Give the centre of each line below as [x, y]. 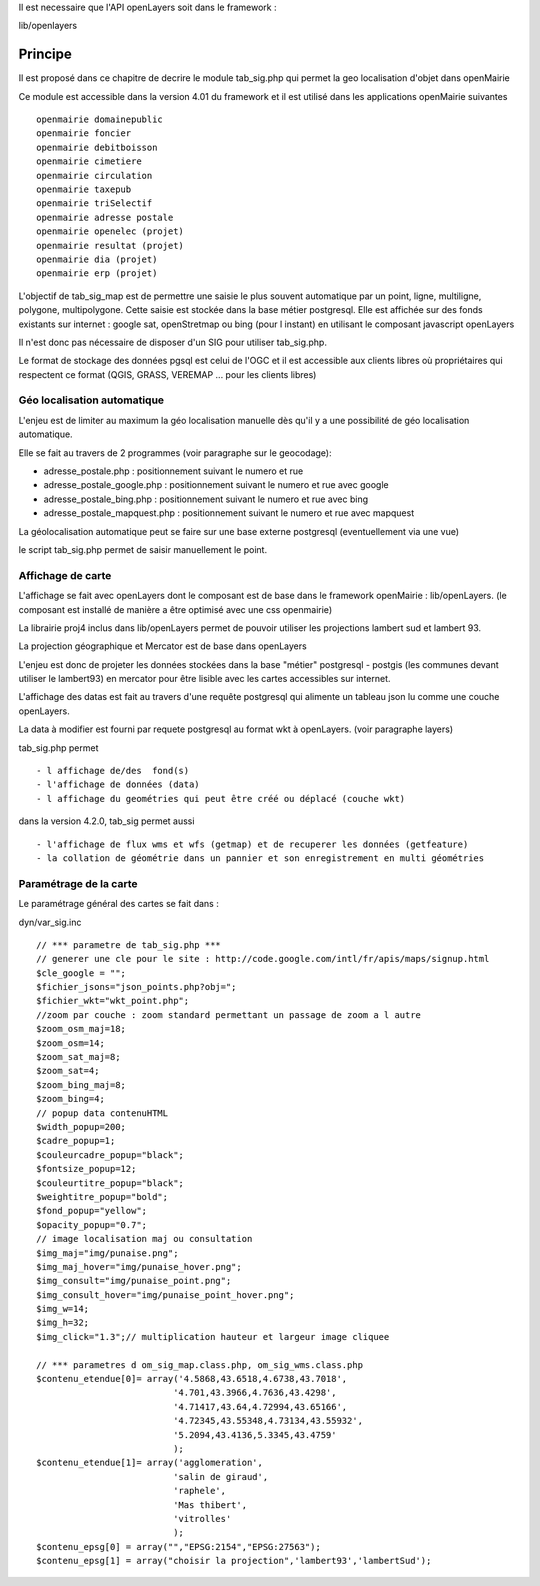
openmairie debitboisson [97, 147]
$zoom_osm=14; [70, 1043]
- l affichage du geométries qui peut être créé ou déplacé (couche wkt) [221, 798]
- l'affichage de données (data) [118, 784]
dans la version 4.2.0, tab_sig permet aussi [106, 821]
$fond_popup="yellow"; [92, 1211]
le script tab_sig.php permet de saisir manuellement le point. [143, 549]
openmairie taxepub [84, 189]
